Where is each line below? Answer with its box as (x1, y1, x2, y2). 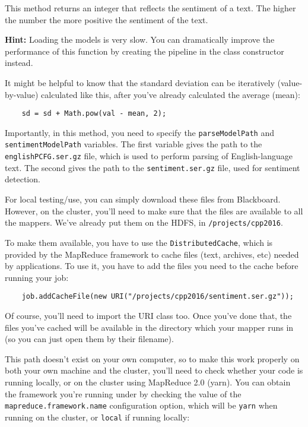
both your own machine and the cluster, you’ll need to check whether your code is (5, 364, 303, 377)
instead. (5, 56, 33, 69)
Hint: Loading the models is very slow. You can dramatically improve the (5, 33, 275, 46)
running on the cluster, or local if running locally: (5, 410, 190, 423)
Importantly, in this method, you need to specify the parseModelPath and (5, 126, 274, 138)
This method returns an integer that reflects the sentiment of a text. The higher (5, 2, 296, 14)
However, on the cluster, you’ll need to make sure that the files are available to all (5, 204, 303, 217)
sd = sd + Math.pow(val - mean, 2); (21, 109, 167, 118)
